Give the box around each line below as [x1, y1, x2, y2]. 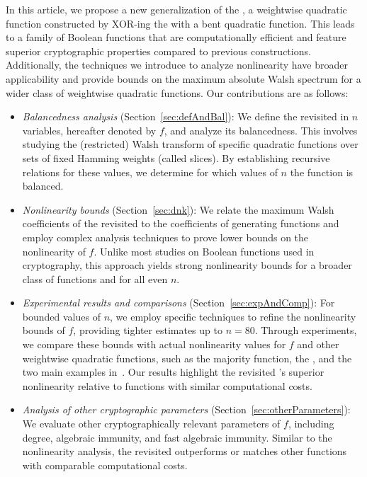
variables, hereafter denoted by [22, 122, 157, 137]
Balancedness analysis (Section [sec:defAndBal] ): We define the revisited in [22, 109, 349, 124]
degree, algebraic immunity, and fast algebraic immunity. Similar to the [22, 430, 332, 444]
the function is [290, 164, 354, 179]
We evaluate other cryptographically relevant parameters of [22, 416, 281, 431]
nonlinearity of [22, 243, 86, 258]
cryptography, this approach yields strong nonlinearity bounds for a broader [22, 258, 352, 272]
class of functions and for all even [22, 271, 168, 286]
